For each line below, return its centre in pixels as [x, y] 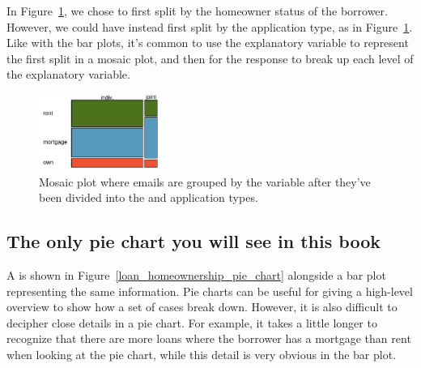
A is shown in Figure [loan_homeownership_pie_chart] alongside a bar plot [196, 275]
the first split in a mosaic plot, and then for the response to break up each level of [210, 58]
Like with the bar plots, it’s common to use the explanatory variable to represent [208, 43]
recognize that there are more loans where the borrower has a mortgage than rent [209, 338]
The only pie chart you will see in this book [193, 241]
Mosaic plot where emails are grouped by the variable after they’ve [205, 181]
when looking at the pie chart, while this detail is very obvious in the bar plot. [202, 355]
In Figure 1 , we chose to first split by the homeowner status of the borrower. [197, 11]
